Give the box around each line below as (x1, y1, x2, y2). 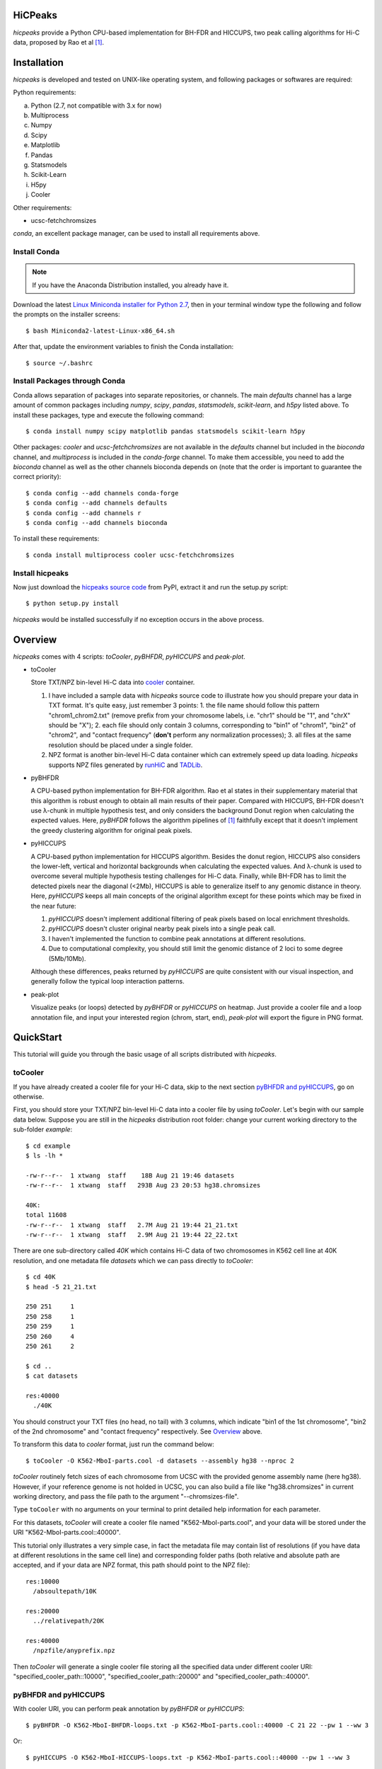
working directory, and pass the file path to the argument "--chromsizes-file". (13, 1492, 239, 1501)
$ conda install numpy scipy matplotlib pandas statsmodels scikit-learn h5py (25, 427, 306, 435)
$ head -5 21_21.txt (25, 1283, 97, 1291)
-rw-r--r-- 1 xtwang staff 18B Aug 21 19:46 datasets (25, 1171, 235, 1180)
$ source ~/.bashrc (25, 359, 93, 367)
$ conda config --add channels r (25, 509, 141, 517)
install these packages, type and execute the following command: (13, 410, 204, 419)
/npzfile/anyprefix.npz (33, 1647, 116, 1655)
